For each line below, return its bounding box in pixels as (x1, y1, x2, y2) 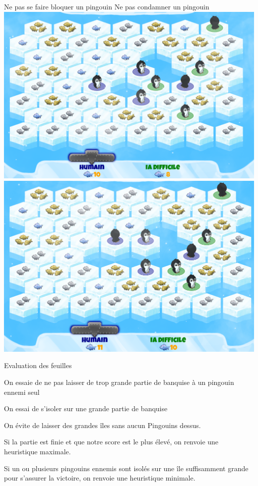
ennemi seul (4, 386, 40, 397)
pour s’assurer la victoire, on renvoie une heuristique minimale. (4, 473, 195, 483)
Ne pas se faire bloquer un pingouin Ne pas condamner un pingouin (4, 1, 209, 11)
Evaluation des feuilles (4, 360, 72, 371)
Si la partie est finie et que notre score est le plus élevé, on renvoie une (4, 436, 219, 447)
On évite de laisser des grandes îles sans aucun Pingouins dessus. (4, 420, 201, 430)
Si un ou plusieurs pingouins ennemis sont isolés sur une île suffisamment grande (4, 463, 249, 473)
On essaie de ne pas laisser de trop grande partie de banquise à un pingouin (4, 377, 234, 387)
